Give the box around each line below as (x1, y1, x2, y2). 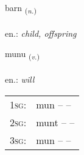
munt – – (36, 115, 75, 129)
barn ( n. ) (5, 1, 37, 15)
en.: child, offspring (5, 26, 77, 39)
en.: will (5, 73, 35, 86)
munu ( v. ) (5, 47, 40, 62)
